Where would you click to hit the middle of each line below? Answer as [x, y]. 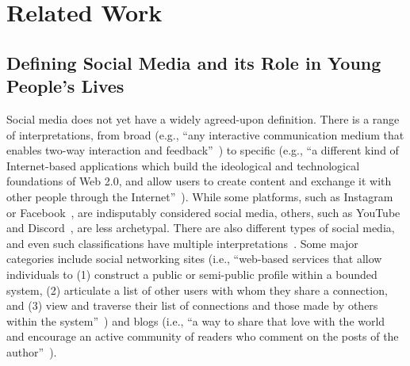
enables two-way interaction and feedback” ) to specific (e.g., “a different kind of [203, 150]
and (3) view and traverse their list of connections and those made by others [192, 305]
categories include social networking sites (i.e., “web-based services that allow [194, 259]
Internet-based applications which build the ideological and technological [183, 165]
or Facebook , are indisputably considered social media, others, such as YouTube [203, 212]
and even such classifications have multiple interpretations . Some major [182, 243]
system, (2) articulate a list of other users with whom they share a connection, [197, 290]
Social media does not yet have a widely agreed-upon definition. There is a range [203, 118]
